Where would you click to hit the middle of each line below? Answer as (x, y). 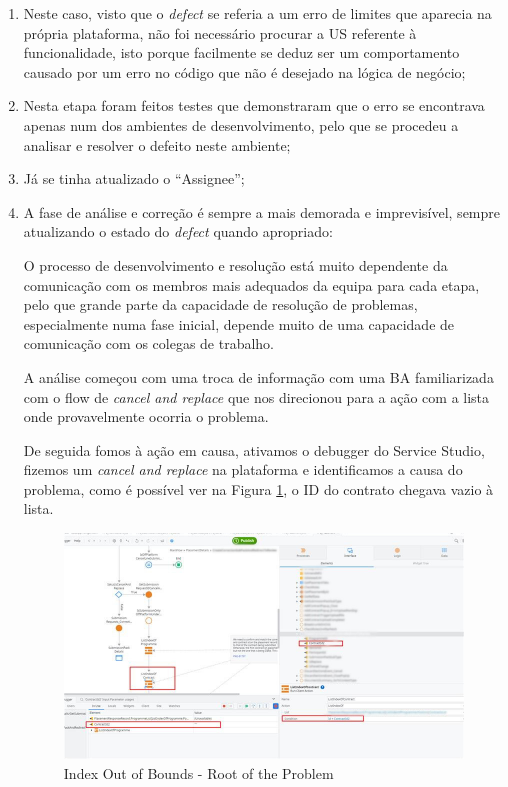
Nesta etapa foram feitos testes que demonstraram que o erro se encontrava (254, 105)
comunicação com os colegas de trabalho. (149, 343)
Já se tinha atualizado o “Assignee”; (134, 178)
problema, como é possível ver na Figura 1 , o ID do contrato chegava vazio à (258, 488)
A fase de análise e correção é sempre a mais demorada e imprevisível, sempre (261, 211)
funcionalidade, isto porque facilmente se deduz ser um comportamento (241, 52)
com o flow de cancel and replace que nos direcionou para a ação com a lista (256, 396)
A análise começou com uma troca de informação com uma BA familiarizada (258, 376)
